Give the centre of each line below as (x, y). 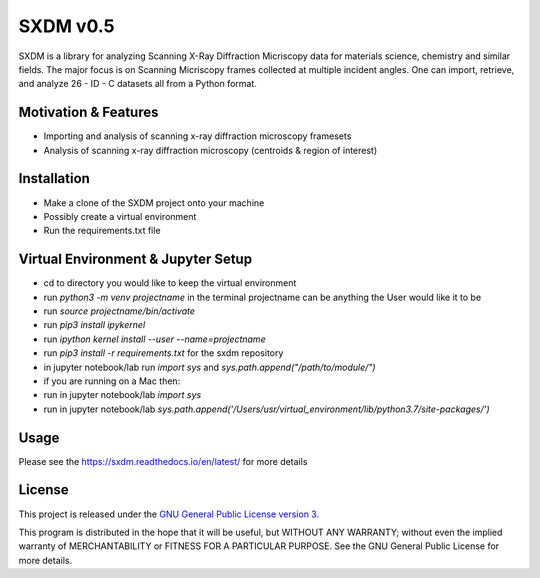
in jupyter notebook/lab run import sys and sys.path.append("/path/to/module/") (209, 367)
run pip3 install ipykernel (94, 325)
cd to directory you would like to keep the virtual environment (170, 283)
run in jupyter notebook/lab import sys (122, 395)
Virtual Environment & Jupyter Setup (135, 259)
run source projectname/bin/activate (119, 311)
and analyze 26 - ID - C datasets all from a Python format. (137, 84)
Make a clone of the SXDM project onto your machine (154, 202)
